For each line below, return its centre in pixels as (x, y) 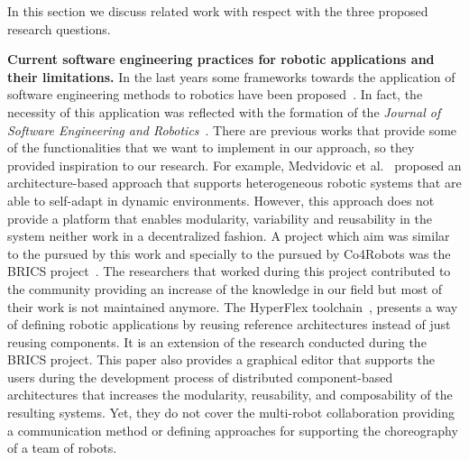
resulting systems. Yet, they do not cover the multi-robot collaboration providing (231, 413)
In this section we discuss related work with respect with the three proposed (218, 11)
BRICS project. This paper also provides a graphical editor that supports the (221, 359)
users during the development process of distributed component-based (200, 377)
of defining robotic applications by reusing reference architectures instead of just (229, 324)
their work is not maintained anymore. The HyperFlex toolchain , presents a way (233, 306)
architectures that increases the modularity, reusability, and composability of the (230, 395)
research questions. (59, 28)
